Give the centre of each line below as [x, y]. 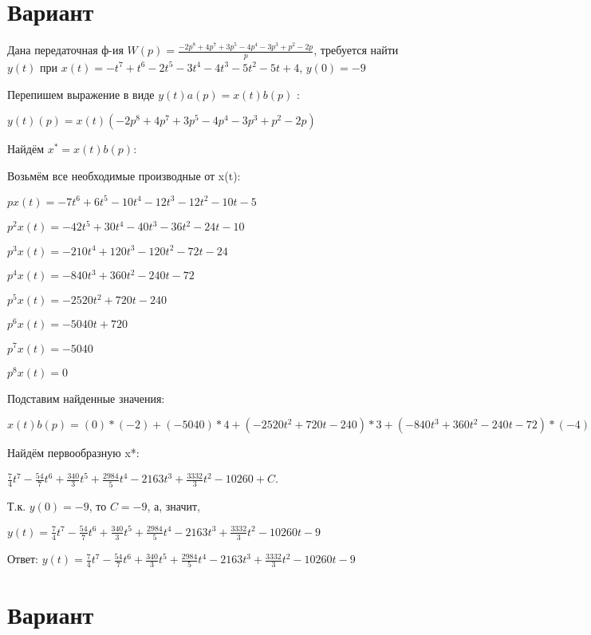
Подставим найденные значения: [86, 398]
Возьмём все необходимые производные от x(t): [124, 175]
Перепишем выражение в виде [81, 94]
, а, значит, [173, 505]
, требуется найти [356, 50]
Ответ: [23, 559]
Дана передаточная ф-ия [65, 50]
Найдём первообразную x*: [73, 453]
